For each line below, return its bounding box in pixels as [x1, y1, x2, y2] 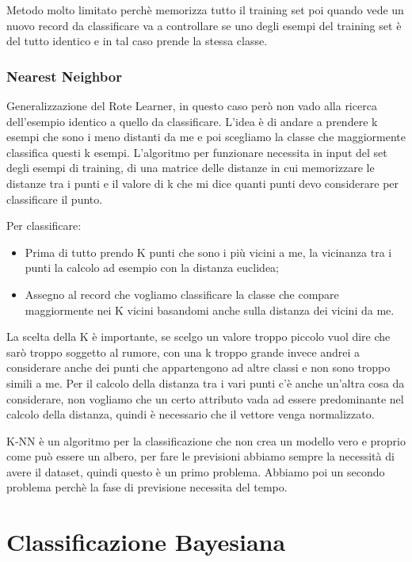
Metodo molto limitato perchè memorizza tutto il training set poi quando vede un [6, 2, 404, 17]
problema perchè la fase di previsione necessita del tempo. [6, 479, 288, 495]
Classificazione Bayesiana [6, 526, 286, 558]
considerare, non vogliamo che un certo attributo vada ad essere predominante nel [6, 390, 404, 407]
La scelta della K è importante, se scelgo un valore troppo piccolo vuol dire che [6, 328, 391, 345]
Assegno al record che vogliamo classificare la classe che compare [25, 285, 339, 302]
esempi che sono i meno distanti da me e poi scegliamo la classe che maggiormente [6, 128, 406, 145]
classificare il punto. [6, 190, 103, 207]
